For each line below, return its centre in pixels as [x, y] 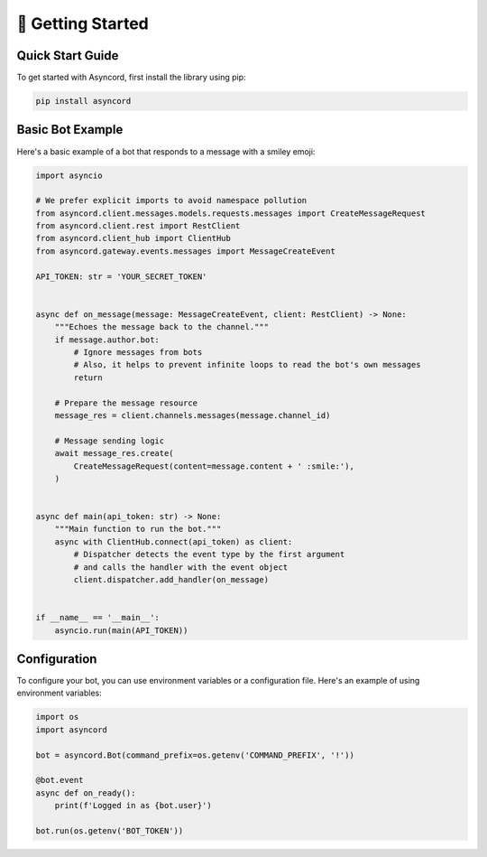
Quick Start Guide [68, 56]
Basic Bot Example [70, 130]
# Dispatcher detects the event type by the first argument [209, 554]
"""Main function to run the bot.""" [138, 529]
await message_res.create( [115, 453]
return [88, 377]
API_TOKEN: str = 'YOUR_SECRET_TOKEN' [121, 276]
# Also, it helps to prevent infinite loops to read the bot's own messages [247, 365]
